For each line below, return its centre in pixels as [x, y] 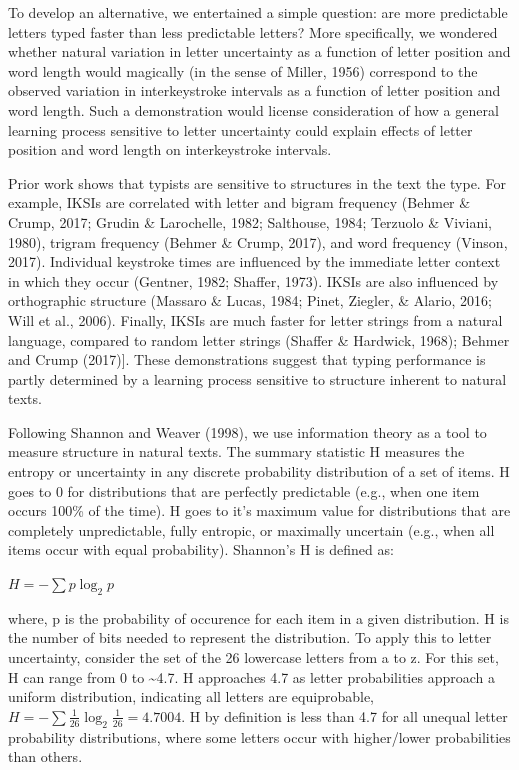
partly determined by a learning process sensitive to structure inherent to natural [257, 378]
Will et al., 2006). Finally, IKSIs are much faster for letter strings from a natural [255, 319]
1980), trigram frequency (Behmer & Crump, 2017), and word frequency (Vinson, [258, 241]
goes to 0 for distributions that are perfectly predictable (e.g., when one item [244, 490]
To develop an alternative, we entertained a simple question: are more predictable [258, 12]
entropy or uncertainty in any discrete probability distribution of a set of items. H [259, 471]
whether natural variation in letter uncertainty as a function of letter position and [259, 51]
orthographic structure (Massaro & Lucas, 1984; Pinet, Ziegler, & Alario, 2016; [250, 300]
